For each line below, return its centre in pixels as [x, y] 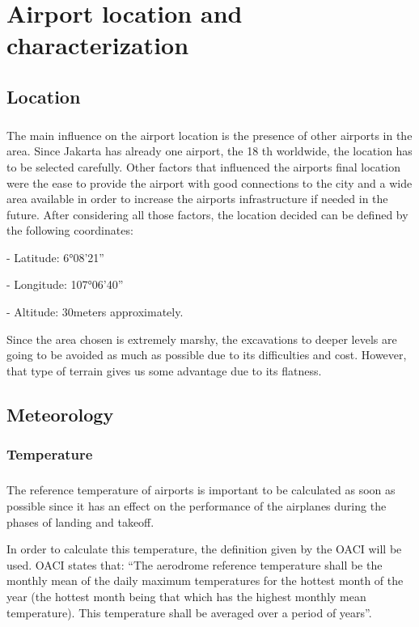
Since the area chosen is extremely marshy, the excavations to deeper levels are [202, 339]
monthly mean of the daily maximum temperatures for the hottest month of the [205, 580]
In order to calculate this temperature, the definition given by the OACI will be [204, 549]
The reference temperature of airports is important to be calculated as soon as [201, 490]
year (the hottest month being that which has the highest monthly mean [186, 596]
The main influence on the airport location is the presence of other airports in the [209, 135]
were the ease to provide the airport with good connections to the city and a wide [209, 182]
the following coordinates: [70, 230]
